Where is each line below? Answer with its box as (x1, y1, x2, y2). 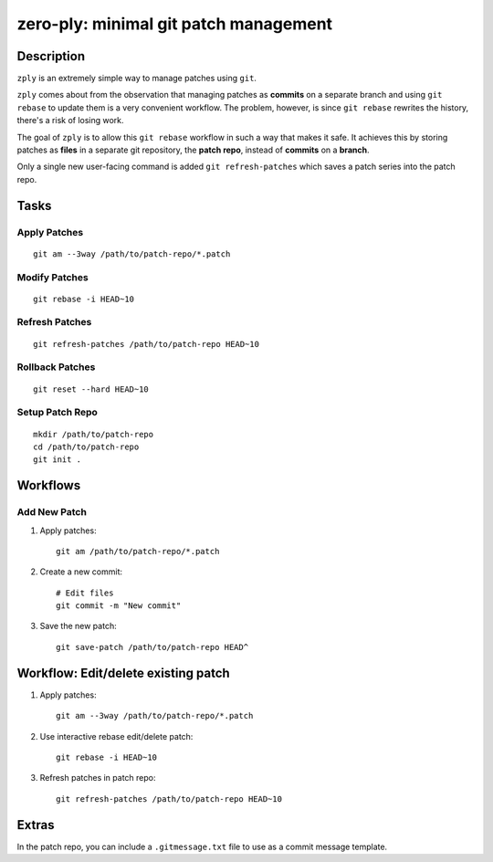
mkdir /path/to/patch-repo (33, 429, 154, 439)
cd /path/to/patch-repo (33, 441, 140, 452)
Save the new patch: (39, 621, 118, 632)
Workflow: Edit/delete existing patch (16, 665, 230, 680)
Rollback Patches (16, 361, 96, 373)
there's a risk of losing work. (16, 115, 124, 126)
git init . (33, 455, 82, 465)
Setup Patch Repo (16, 406, 98, 419)
